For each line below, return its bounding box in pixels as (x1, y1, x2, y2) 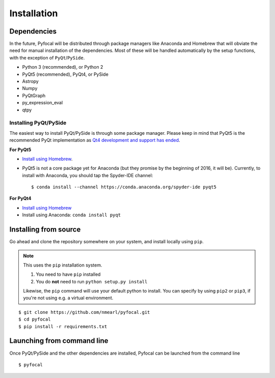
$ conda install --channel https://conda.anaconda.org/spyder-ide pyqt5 (31, 184, 216, 190)
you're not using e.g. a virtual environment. (23, 295, 114, 301)
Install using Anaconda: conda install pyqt (22, 212, 121, 218)
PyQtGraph (22, 92, 46, 99)
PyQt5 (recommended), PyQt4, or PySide (22, 71, 109, 77)
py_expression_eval (22, 100, 63, 106)
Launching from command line (9, 336, 109, 345)
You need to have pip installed (36, 271, 101, 277)
